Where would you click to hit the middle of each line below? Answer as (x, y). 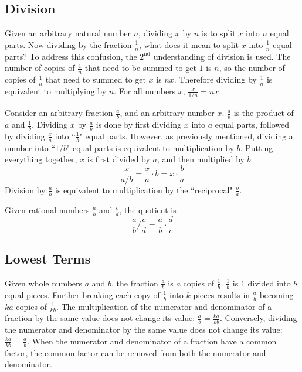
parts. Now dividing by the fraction (68, 44)
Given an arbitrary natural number (68, 33)
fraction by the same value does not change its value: (100, 318)
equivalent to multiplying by (56, 91)
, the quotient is (148, 209)
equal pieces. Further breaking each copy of (82, 294)
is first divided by (118, 159)
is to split (218, 33)
